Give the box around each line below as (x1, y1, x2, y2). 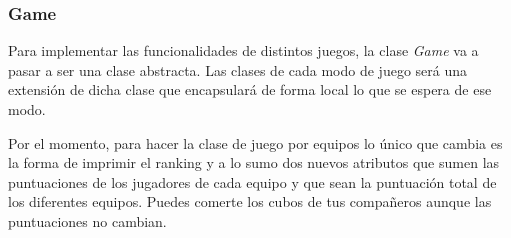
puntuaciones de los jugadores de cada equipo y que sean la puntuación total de (8, 171, 497, 192)
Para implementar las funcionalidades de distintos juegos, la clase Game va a (8, 40, 479, 61)
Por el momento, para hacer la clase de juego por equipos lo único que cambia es (8, 132, 503, 153)
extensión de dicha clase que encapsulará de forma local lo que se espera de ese (8, 79, 492, 100)
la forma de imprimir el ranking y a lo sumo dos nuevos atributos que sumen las (8, 152, 500, 173)
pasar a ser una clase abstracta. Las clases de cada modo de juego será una (8, 59, 468, 80)
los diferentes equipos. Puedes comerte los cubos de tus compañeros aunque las (8, 191, 492, 212)
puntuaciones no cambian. (8, 210, 167, 231)
